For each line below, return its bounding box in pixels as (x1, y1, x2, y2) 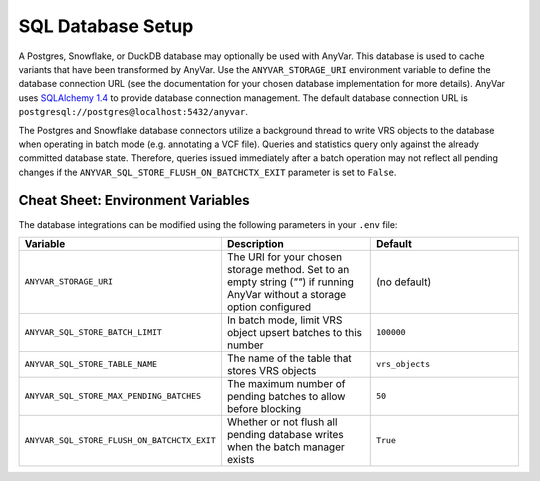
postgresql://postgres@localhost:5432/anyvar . (18, 106, 249, 118)
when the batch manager (226, 440, 345, 454)
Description (226, 236, 284, 250)
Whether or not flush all (226, 415, 338, 429)
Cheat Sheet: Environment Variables (18, 192, 250, 209)
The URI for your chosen (226, 250, 343, 264)
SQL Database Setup (18, 15, 194, 37)
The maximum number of (226, 376, 346, 390)
